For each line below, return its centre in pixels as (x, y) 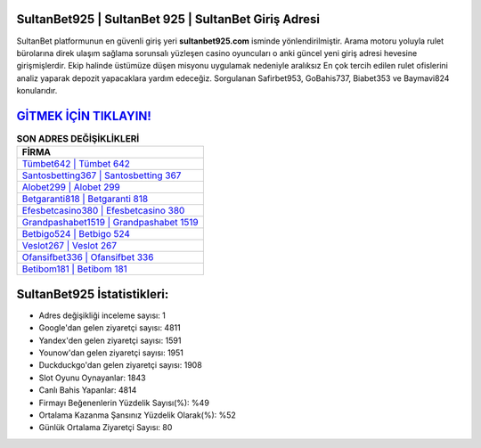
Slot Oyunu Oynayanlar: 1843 (92, 378)
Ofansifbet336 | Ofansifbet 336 (88, 257)
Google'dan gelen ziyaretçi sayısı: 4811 (110, 328)
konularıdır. (37, 91)
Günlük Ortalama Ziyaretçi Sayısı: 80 (106, 428)
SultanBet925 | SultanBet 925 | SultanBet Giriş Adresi (168, 19)
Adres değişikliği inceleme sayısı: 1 (102, 315)
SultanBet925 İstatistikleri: (93, 294)
